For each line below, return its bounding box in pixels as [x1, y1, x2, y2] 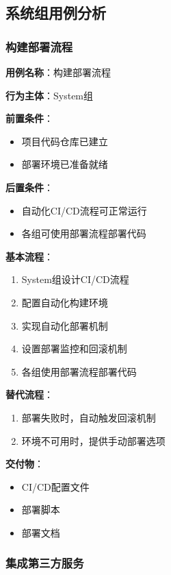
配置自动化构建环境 [21, 295, 108, 309]
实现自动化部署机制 [21, 318, 108, 332]
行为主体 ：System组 [5, 88, 94, 102]
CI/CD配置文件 [21, 479, 90, 493]
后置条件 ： [5, 180, 53, 194]
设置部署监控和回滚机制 [21, 341, 127, 356]
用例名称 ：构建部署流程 [5, 65, 111, 79]
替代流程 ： [5, 387, 53, 402]
